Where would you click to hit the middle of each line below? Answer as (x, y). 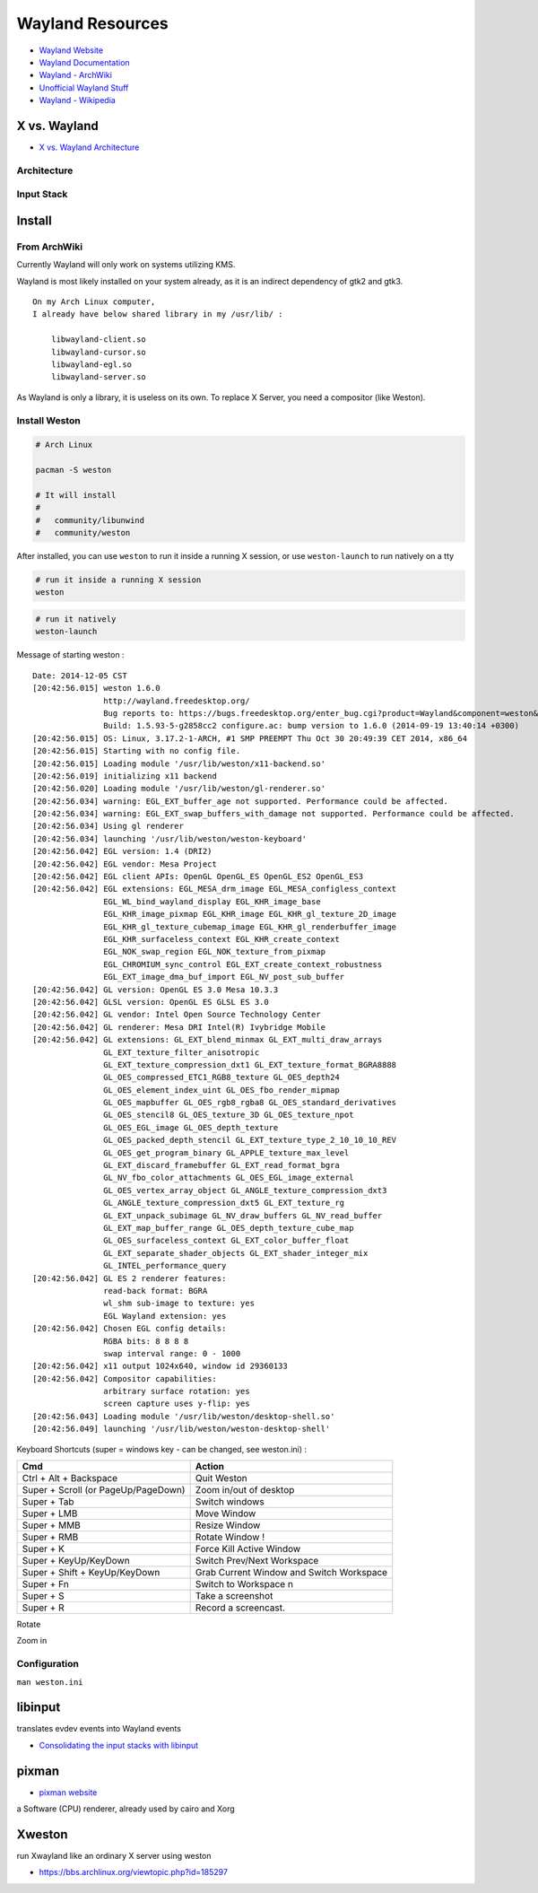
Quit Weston (221, 1479)
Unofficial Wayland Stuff (84, 87)
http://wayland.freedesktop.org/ (177, 701)
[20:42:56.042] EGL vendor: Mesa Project (125, 864)
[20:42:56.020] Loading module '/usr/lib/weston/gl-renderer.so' (179, 789)
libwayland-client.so (99, 340)
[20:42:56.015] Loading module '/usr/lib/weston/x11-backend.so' (179, 763)
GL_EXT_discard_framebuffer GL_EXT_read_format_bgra (221, 1165)
